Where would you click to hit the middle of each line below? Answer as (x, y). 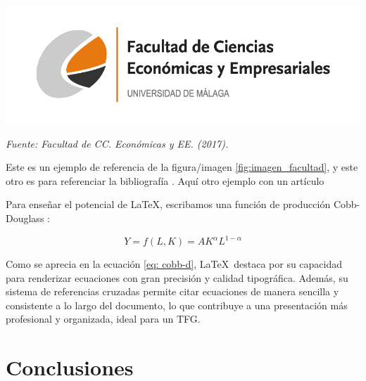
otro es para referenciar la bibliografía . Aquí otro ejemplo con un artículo (165, 180)
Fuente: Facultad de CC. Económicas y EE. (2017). (117, 143)
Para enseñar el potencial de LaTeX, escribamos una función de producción (168, 204)
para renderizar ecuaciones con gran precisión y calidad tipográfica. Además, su (177, 277)
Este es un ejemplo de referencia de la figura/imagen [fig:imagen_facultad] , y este (182, 167)
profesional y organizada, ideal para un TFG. (103, 319)
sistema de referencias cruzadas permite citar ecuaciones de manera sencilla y (172, 291)
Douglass (25, 218)
